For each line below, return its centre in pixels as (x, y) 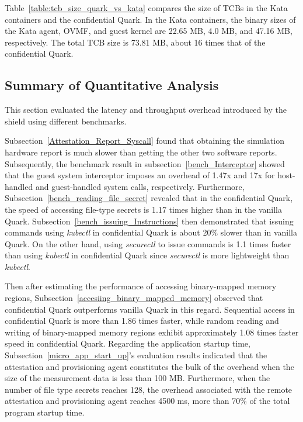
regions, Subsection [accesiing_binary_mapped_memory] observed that (134, 298)
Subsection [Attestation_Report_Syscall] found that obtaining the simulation (144, 141)
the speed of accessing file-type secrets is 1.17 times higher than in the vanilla (144, 209)
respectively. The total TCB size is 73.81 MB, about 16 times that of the (135, 42)
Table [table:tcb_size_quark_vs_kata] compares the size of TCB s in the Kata (146, 8)
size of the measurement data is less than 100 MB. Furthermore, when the (137, 378)
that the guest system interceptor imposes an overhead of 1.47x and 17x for (140, 175)
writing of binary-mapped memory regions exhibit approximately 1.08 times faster (152, 332)
